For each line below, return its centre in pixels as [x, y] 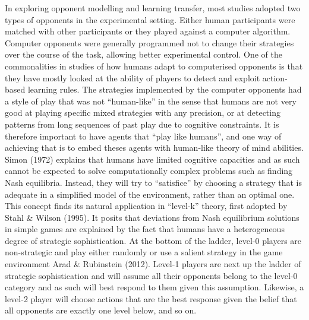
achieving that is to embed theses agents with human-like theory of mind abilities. [154, 148]
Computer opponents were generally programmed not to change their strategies [149, 42]
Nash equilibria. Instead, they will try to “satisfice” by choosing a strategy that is [153, 182]
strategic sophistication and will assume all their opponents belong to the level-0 [151, 275]
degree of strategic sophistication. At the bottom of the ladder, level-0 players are [153, 240]
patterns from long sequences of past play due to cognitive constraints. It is [142, 124]
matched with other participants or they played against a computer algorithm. [148, 31]
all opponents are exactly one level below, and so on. [101, 310]
